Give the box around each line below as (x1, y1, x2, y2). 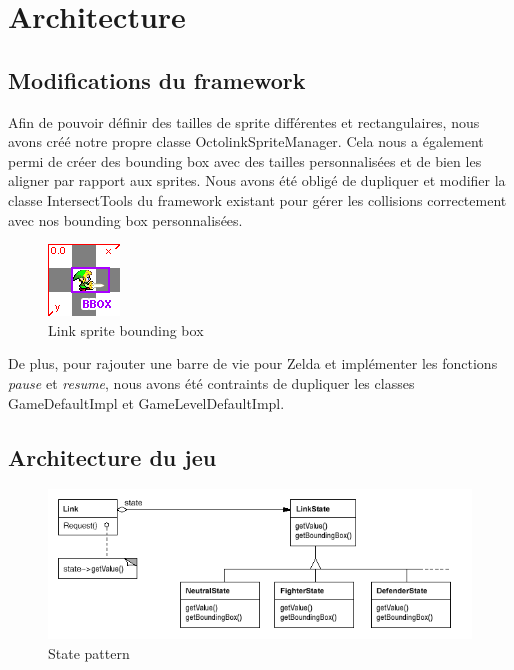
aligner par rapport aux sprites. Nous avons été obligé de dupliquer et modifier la (8, 170, 506, 191)
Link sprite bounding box (48, 319, 204, 340)
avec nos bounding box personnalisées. (8, 209, 243, 230)
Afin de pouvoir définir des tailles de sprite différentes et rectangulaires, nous (8, 111, 480, 132)
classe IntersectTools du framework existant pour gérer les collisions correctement (8, 189, 507, 210)
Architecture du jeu (8, 441, 217, 472)
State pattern (48, 642, 130, 663)
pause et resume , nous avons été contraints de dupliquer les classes (8, 372, 415, 393)
